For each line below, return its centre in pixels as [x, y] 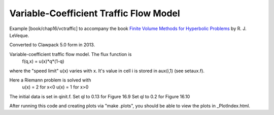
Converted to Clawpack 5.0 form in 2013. [52, 45]
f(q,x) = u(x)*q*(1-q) [43, 62]
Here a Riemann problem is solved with [50, 80]
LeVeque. [19, 35]
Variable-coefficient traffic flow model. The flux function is [71, 54]
